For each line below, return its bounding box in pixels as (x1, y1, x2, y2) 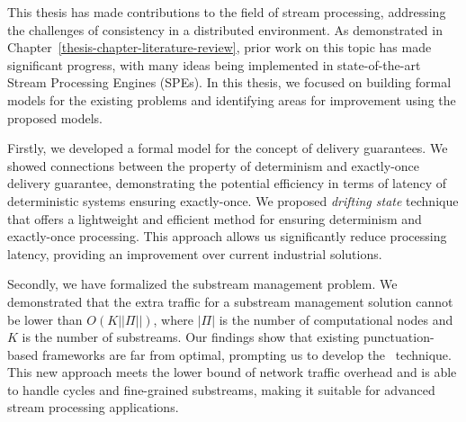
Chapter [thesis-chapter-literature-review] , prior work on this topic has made (7, 38, 432, 57)
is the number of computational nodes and (219, 310, 453, 328)
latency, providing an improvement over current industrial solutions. (7, 244, 382, 263)
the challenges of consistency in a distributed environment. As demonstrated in (7, 20, 443, 39)
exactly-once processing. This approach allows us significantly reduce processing (7, 227, 447, 246)
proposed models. (7, 108, 103, 127)
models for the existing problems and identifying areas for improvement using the (7, 90, 456, 109)
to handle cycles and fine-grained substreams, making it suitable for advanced (7, 380, 435, 399)
